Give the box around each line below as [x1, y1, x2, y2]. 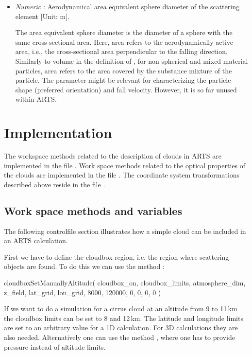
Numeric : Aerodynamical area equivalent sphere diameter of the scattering [15, 1, 239, 11]
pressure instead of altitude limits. [4, 341, 106, 352]
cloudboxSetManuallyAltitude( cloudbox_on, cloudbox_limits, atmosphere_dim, [4, 278, 246, 288]
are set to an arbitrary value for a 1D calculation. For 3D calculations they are [4, 322, 238, 333]
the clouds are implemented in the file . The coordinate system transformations [4, 170, 240, 180]
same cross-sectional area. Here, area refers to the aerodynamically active [15, 36, 233, 47]
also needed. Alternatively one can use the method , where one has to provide [4, 332, 235, 342]
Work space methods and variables [4, 203, 182, 218]
